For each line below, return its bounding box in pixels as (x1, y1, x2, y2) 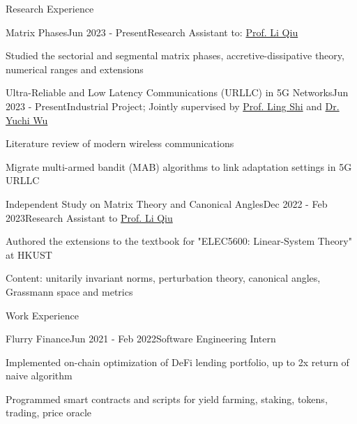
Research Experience (6, 1, 94, 15)
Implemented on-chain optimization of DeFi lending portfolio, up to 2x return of (6, 354, 349, 369)
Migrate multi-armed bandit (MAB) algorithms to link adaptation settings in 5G (6, 159, 352, 174)
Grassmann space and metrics (6, 284, 133, 298)
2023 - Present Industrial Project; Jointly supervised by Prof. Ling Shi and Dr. (6, 98, 340, 113)
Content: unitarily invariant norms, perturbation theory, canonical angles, (6, 271, 321, 285)
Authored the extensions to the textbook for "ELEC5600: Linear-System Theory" (6, 234, 352, 248)
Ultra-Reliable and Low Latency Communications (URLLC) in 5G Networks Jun (6, 85, 349, 100)
